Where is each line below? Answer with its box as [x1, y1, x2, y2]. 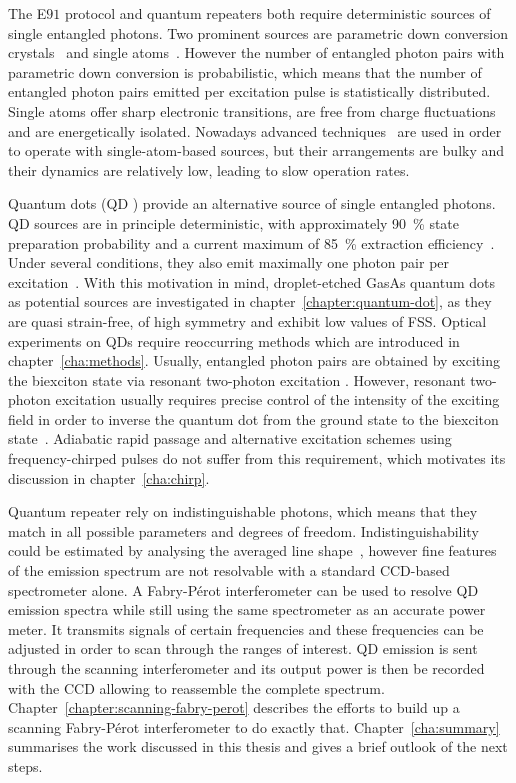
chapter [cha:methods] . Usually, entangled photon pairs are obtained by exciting [8, 350, 500, 371]
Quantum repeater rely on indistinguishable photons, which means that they [8, 501, 478, 522]
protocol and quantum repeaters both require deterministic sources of [64, 3, 491, 23]
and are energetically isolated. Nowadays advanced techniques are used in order [8, 120, 502, 141]
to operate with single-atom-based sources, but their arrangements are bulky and [8, 140, 505, 161]
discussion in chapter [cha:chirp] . [8, 467, 210, 488]
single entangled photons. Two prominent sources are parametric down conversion [8, 22, 508, 43]
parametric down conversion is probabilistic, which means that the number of [8, 61, 482, 82]
